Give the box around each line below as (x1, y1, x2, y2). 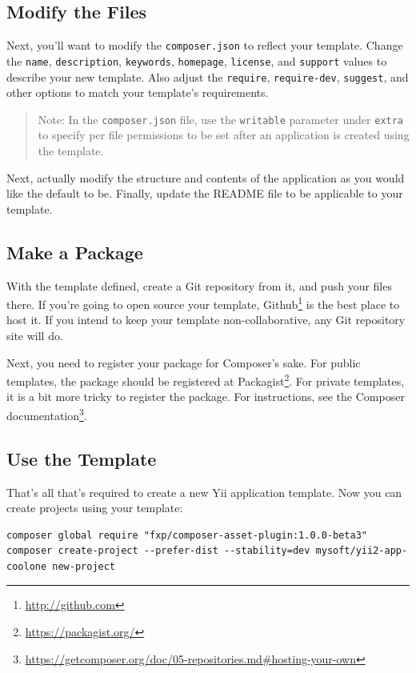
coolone (6, 560, 47, 572)
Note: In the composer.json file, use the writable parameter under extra (38, 110, 404, 127)
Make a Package (6, 239, 143, 264)
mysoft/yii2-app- (315, 545, 408, 557)
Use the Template (6, 446, 157, 471)
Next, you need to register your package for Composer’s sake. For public (6, 354, 361, 371)
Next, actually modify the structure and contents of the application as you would (6, 169, 405, 186)
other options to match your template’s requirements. (6, 84, 269, 101)
